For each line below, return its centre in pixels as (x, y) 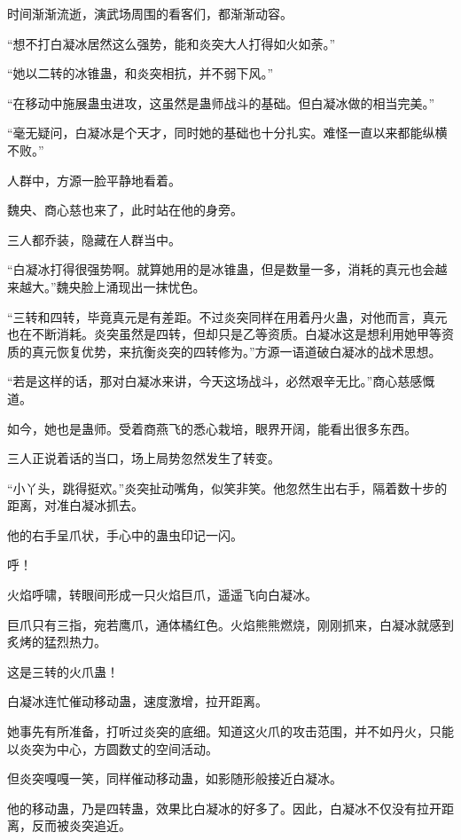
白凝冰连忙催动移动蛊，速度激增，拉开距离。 (137, 701)
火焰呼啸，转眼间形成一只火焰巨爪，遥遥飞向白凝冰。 (162, 595)
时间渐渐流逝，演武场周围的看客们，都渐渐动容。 (150, 13)
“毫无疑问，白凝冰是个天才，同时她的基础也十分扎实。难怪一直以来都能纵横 (227, 133)
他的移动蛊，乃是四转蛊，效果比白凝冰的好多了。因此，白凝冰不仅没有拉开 (224, 808)
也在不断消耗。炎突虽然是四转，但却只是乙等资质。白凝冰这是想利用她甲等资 (230, 334)
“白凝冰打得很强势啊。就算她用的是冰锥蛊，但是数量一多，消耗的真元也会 (221, 269)
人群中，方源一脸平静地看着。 (94, 180)
